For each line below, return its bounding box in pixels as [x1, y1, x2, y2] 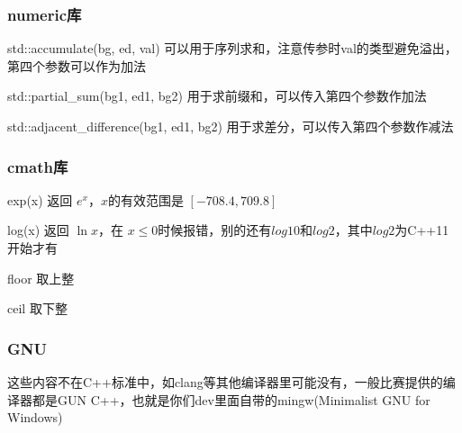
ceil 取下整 [7, 299, 68, 318]
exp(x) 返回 [7, 190, 73, 209]
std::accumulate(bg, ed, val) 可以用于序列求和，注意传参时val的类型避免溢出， [7, 39, 457, 58]
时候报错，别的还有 [158, 221, 272, 239]
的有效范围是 [107, 190, 184, 209]
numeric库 [7, 3, 82, 25]
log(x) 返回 [7, 221, 69, 239]
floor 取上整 [7, 268, 75, 287]
